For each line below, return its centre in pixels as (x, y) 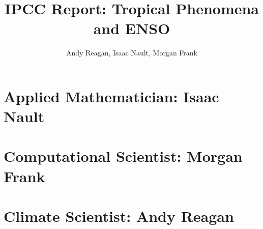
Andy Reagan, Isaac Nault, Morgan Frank (132, 53)
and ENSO (132, 28)
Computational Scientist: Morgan (123, 156)
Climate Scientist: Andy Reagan (119, 216)
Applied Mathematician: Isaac (111, 96)
